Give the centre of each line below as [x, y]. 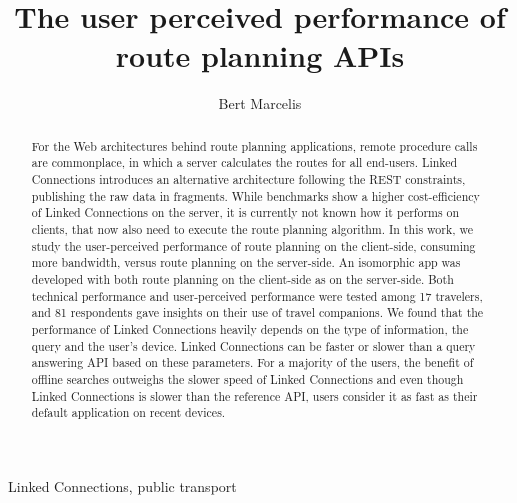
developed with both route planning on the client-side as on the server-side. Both [242, 278]
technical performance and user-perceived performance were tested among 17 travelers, [257, 295]
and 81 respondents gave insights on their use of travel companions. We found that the [257, 312]
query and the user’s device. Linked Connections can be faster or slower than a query [253, 345]
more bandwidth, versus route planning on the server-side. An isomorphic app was [246, 262]
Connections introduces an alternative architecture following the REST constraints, [248, 179]
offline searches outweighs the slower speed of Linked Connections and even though [247, 378]
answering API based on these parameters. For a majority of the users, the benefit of [252, 362]
